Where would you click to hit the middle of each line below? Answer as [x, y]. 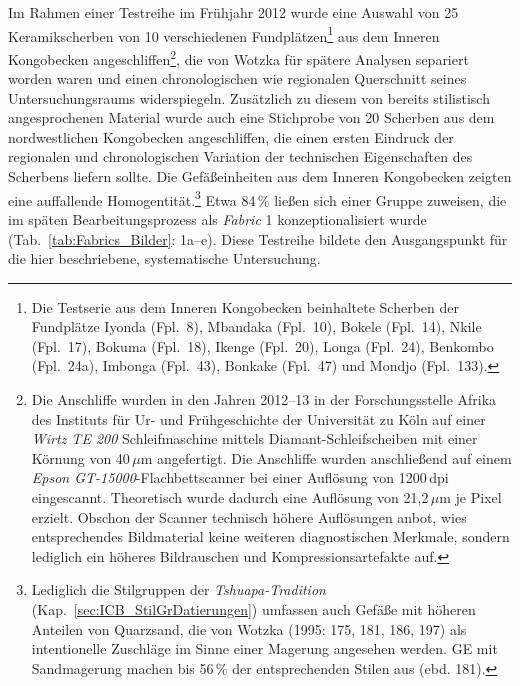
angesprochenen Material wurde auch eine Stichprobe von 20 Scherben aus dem [251, 117]
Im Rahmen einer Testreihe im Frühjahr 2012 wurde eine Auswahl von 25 [233, 12]
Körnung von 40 [80, 457]
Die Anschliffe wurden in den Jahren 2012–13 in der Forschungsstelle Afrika [264, 399]
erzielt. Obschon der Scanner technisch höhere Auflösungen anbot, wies [249, 516]
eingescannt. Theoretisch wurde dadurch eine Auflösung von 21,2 [230, 497]
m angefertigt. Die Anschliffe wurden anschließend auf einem [326, 457]
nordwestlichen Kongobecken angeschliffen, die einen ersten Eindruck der [231, 136]
